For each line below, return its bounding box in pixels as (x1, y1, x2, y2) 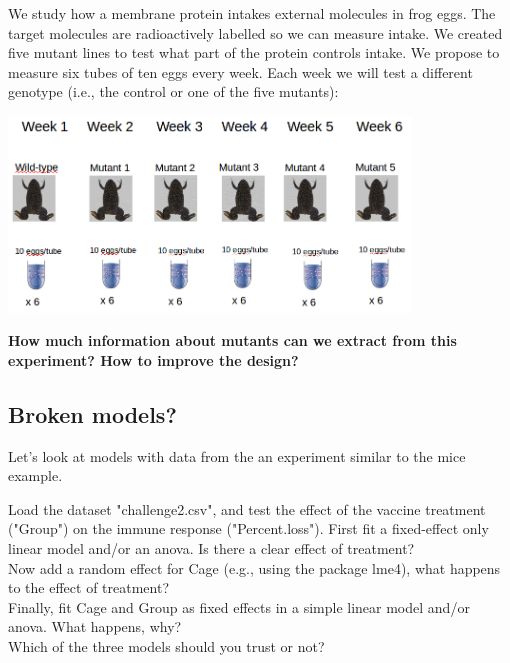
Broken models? (8, 398, 177, 429)
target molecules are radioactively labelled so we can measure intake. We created (8, 22, 503, 43)
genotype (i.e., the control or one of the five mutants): (8, 81, 339, 102)
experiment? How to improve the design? (8, 349, 299, 370)
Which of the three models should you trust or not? (8, 635, 325, 656)
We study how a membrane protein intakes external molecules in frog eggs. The (8, 3, 496, 23)
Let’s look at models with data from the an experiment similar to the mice (8, 445, 466, 466)
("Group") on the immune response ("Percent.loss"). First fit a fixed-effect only (8, 518, 489, 539)
